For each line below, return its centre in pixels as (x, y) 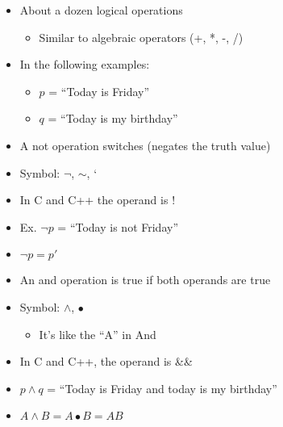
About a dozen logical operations (101, 10)
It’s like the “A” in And (98, 334)
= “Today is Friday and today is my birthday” (162, 388)
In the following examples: (85, 64)
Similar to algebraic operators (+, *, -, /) (141, 37)
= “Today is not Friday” (118, 226)
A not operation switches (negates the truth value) (145, 145)
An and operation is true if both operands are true (145, 280)
